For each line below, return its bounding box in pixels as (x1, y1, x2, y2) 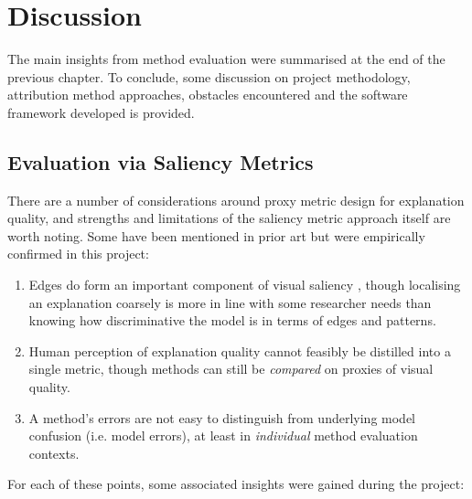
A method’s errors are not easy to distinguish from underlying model (28, 408, 415, 427)
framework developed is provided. (7, 102, 195, 122)
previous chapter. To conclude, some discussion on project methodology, (7, 67, 411, 86)
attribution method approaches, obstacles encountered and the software (7, 85, 408, 104)
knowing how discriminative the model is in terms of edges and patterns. (28, 311, 436, 330)
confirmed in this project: (7, 244, 149, 263)
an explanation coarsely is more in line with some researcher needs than (28, 292, 432, 312)
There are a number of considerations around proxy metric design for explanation (7, 190, 465, 209)
